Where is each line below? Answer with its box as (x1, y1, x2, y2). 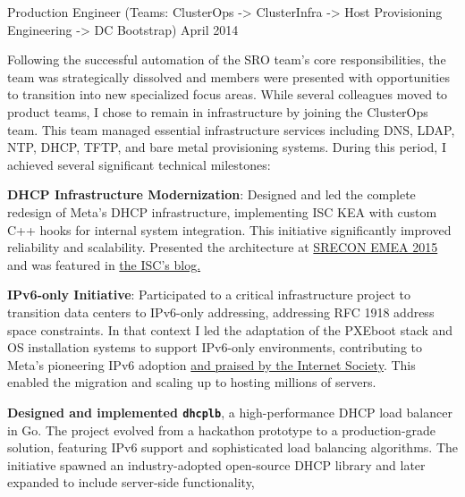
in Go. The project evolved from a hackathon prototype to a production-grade (7, 420, 436, 439)
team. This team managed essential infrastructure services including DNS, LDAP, (7, 120, 455, 139)
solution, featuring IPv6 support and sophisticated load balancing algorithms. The (7, 438, 458, 457)
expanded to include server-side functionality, (7, 473, 255, 492)
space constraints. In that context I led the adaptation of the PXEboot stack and (7, 320, 453, 339)
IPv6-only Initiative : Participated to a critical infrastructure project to (7, 285, 410, 304)
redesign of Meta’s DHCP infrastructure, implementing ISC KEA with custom (7, 202, 437, 221)
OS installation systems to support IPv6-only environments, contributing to (7, 338, 422, 357)
